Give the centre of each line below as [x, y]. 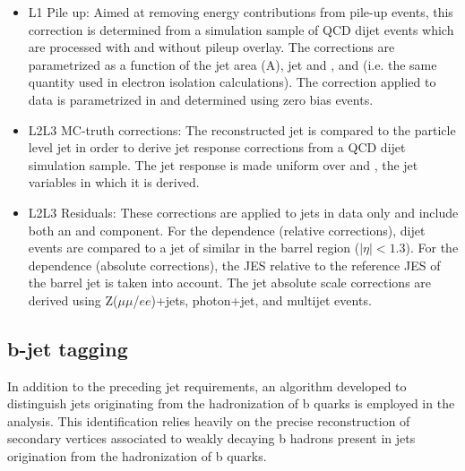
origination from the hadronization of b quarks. [137, 456]
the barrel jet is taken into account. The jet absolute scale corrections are [230, 283]
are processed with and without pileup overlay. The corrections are [211, 47]
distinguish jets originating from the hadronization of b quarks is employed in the [231, 403]
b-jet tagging [68, 348]
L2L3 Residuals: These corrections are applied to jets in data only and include [243, 212]
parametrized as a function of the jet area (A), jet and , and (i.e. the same [232, 64]
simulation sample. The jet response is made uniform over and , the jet [223, 164]
